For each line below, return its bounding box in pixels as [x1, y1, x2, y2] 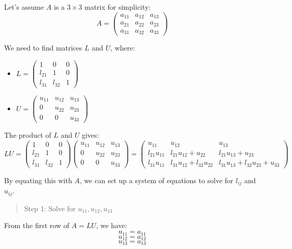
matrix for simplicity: [84, 2, 151, 12]
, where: [110, 42, 135, 53]
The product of [4, 130, 51, 140]
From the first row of [4, 220, 69, 231]
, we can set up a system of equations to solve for [79, 175, 233, 185]
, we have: [96, 220, 127, 231]
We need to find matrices [4, 42, 82, 53]
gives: [81, 130, 99, 140]
